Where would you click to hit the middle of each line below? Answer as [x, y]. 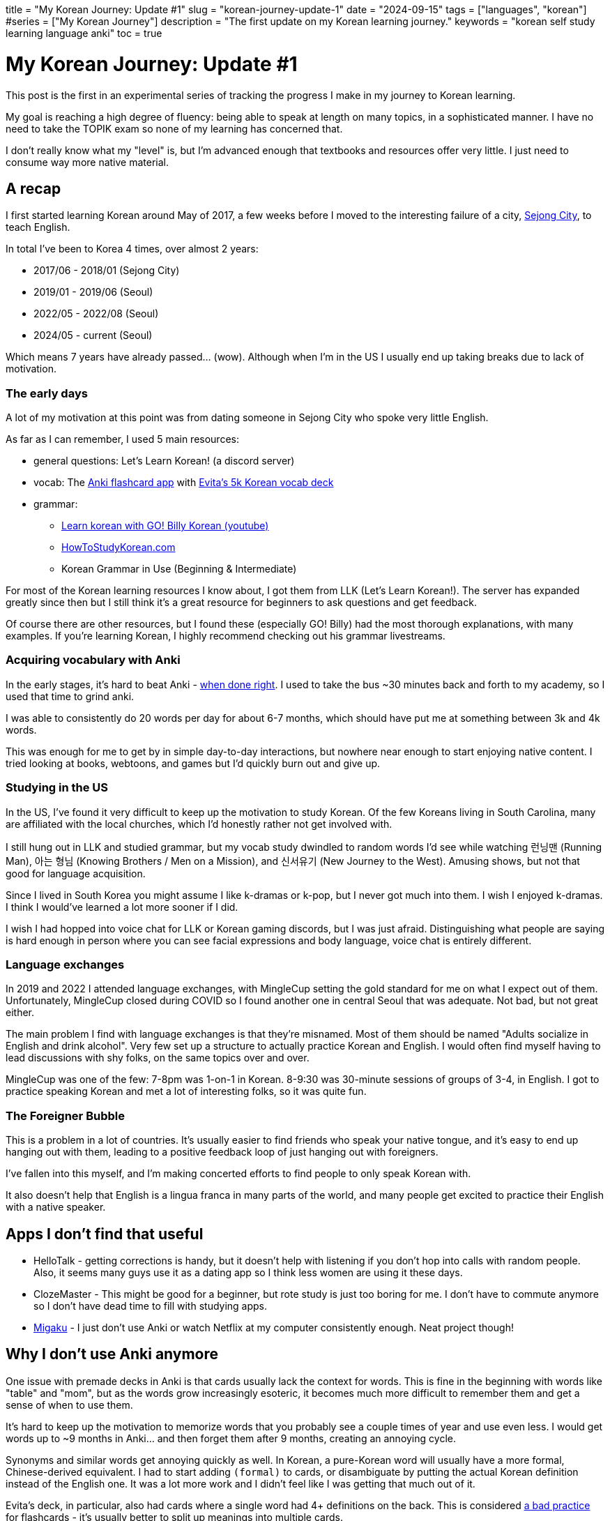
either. [20, 1013]
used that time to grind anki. [70, 696]
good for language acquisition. [76, 873]
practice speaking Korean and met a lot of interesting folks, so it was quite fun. [186, 1091]
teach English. [38, 227]
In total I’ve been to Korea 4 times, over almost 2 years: [132, 249]
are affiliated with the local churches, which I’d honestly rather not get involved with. [199, 824]
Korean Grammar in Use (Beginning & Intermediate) [179, 569]
